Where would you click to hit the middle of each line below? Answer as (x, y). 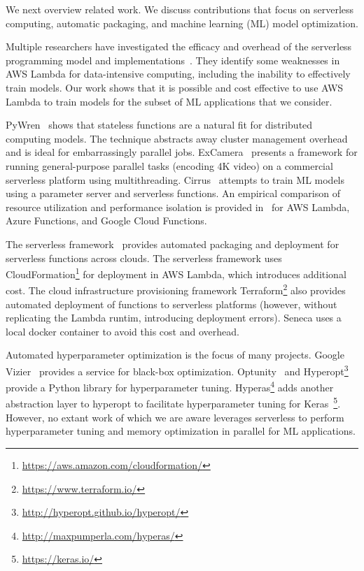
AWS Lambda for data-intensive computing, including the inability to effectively (178, 74)
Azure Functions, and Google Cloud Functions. (106, 221)
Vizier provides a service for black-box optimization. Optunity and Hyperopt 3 (177, 370)
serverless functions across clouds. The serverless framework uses (144, 258)
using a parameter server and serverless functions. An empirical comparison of (173, 193)
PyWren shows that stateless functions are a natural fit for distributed (159, 125)
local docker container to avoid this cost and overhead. (122, 331)
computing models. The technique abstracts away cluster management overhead (177, 138)
